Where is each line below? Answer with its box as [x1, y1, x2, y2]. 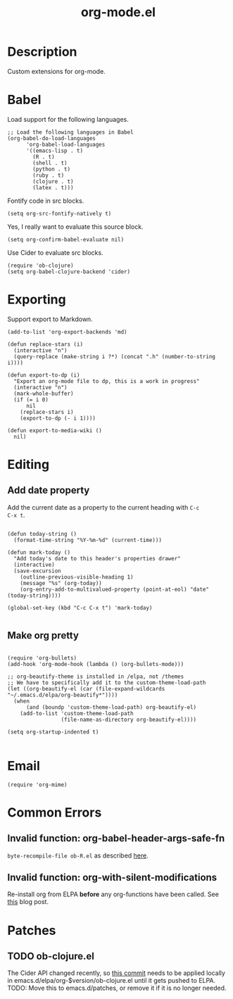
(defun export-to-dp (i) [7, 371, 80, 379]
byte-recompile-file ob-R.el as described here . [7, 851, 149, 860]
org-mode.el [80, 4, 156, 20]
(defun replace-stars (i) [7, 341, 83, 348]
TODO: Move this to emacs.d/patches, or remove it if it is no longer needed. [7, 984, 227, 993]
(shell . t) [32, 159, 68, 166]
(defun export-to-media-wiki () [7, 427, 102, 434]
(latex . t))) [32, 184, 74, 191]
